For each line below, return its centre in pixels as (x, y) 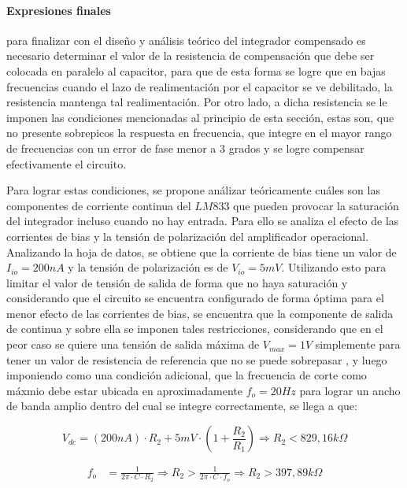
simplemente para (358, 344)
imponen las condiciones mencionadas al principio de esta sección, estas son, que (200, 117)
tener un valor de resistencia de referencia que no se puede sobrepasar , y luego (197, 359)
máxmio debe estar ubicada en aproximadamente (124, 390)
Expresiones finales (59, 10)
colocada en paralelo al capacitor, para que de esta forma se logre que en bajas (196, 70)
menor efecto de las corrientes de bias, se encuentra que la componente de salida (200, 313)
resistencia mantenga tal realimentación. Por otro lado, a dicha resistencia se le (197, 102)
